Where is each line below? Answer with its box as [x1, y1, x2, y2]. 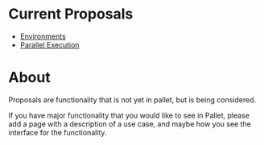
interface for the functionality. [8, 127, 107, 137]
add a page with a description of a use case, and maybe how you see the [8, 118, 251, 129]
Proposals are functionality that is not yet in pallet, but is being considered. [8, 94, 257, 105]
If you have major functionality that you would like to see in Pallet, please [8, 110, 250, 120]
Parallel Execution [19, 39, 80, 49]
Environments [19, 31, 66, 41]
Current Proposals [8, 5, 134, 23]
